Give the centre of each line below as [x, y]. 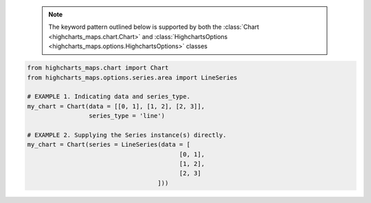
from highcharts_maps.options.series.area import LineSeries [132, 77]
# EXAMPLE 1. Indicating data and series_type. [109, 97]
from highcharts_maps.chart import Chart [98, 68]
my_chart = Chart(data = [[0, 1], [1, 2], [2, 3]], [116, 106]
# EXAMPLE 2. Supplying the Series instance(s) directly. [127, 135]
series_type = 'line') [126, 116]
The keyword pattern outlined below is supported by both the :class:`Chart [154, 27]
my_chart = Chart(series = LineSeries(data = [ [109, 145]
